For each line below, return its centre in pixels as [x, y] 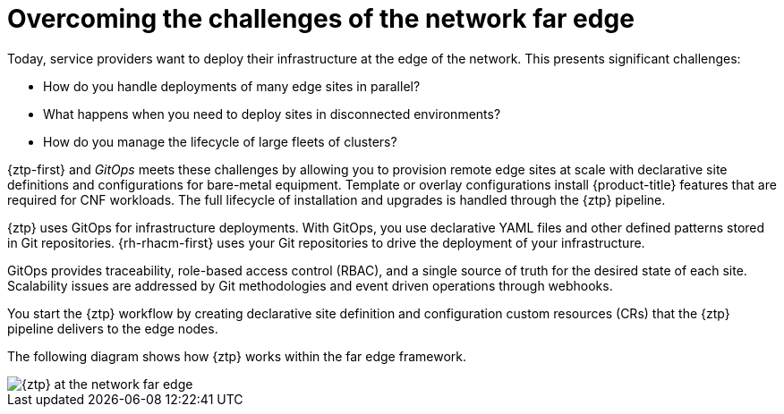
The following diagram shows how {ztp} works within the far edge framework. [237, 356]
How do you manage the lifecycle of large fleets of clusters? [220, 141]
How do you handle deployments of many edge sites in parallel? [232, 86]
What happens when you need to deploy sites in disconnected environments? [272, 114]
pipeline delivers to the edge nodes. [113, 328]
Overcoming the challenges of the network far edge [321, 19]
